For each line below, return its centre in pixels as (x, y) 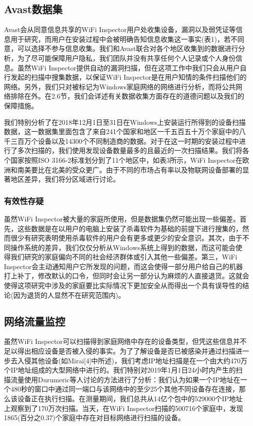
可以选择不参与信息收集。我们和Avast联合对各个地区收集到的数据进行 (128, 48)
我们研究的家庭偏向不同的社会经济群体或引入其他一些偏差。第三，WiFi (124, 257)
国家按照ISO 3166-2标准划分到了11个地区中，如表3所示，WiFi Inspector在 (126, 160)
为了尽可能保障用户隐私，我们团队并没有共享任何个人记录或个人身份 (126, 58)
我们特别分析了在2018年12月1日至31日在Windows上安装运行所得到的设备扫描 (125, 122)
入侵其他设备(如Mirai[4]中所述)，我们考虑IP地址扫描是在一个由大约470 (129, 360)
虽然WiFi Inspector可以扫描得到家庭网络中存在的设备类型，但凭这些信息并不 (125, 341)
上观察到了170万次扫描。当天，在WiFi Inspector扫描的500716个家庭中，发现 (124, 408)
